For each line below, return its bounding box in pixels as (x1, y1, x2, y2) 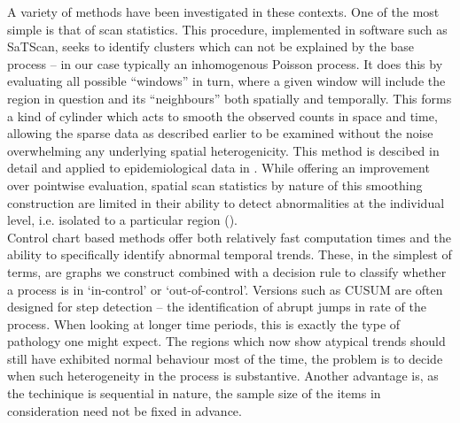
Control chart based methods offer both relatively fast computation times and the (7, 227, 451, 246)
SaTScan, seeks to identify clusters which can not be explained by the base (7, 37, 414, 56)
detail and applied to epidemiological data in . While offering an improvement (7, 158, 430, 177)
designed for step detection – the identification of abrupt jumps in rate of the (7, 297, 426, 316)
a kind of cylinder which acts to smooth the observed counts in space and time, (7, 106, 438, 125)
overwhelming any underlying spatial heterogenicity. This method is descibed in (7, 141, 440, 159)
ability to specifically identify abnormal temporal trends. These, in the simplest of (7, 245, 452, 264)
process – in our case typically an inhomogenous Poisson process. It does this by (7, 54, 443, 73)
